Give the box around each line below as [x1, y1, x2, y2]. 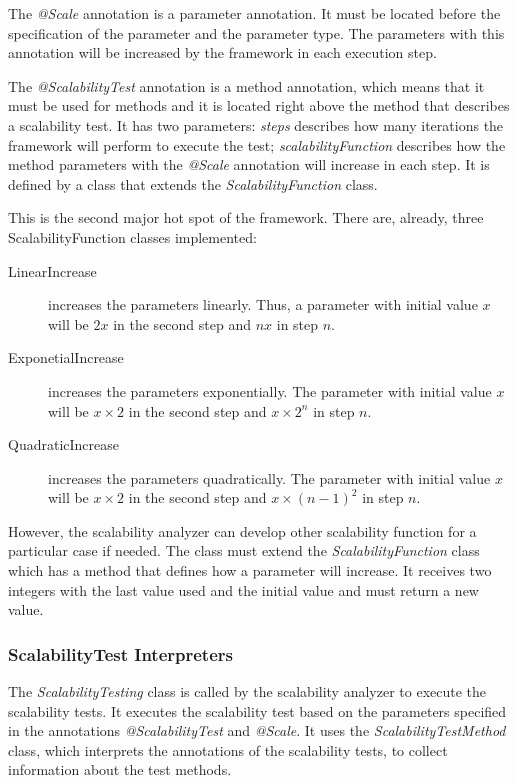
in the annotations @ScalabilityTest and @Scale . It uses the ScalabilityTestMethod [8, 720, 506, 741]
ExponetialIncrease [8, 347, 124, 368]
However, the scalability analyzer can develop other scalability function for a [8, 520, 477, 541]
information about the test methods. [8, 759, 232, 780]
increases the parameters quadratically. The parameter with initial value [48, 467, 491, 488]
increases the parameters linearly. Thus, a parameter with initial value [48, 294, 478, 315]
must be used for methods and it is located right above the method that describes [8, 95, 510, 116]
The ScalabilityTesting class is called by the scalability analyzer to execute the [8, 681, 487, 702]
